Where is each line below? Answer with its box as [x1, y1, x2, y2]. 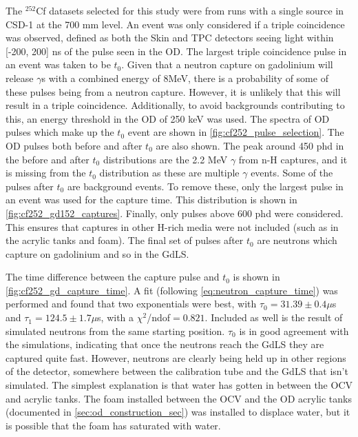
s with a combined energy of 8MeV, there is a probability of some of [41, 70, 328, 85]
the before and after [6, 152, 89, 166]
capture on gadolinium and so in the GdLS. [6, 246, 189, 261]
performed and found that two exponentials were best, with [6, 296, 257, 311]
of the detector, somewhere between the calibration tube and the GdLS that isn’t [6, 364, 348, 378]
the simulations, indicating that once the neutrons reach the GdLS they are [6, 337, 324, 352]
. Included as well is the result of [204, 310, 343, 325]
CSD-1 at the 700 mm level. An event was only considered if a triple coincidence [6, 17, 345, 31]
